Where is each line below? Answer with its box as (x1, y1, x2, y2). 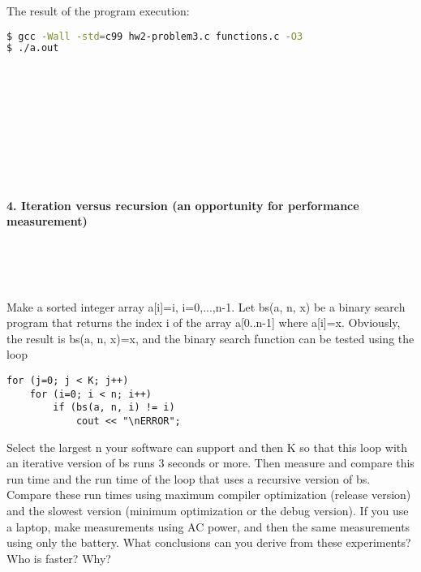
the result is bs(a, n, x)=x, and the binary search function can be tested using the (6, 329, 415, 346)
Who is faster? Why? (6, 549, 111, 566)
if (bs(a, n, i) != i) (53, 402, 175, 414)
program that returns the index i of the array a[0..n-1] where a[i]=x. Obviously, (6, 314, 401, 331)
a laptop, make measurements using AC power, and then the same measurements (6, 518, 410, 535)
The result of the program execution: (6, 2, 190, 19)
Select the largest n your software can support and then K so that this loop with (6, 438, 408, 455)
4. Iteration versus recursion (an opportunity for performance (6, 196, 359, 213)
